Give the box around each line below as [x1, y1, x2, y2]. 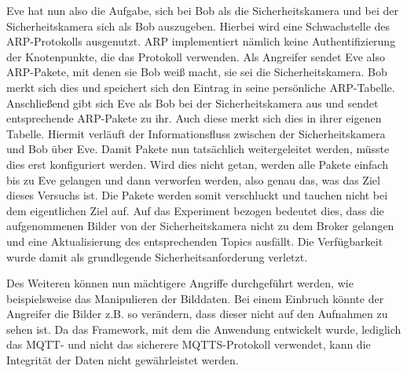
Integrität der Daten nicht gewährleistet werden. [6, 352, 239, 368]
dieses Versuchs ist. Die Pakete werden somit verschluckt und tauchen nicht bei [6, 187, 388, 203]
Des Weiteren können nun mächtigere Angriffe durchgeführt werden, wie [6, 275, 354, 291]
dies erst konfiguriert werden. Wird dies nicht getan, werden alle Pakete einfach [6, 155, 388, 172]
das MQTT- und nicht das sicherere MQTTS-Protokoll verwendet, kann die [6, 336, 371, 353]
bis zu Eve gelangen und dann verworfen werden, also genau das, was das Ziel [6, 171, 380, 188]
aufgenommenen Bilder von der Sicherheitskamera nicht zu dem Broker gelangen [6, 218, 394, 234]
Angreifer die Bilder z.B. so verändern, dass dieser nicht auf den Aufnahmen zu [6, 305, 388, 322]
